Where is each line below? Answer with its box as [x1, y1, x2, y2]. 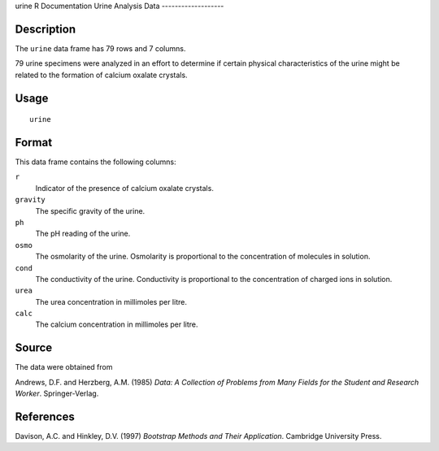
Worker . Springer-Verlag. [15, 388, 99, 398]
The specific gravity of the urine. [35, 206, 146, 215]
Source [15, 341, 53, 355]
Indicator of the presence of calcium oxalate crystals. [35, 183, 215, 193]
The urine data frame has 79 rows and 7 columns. [15, 43, 186, 53]
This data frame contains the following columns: [15, 157, 176, 167]
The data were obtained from [15, 362, 113, 372]
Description [15, 22, 76, 36]
